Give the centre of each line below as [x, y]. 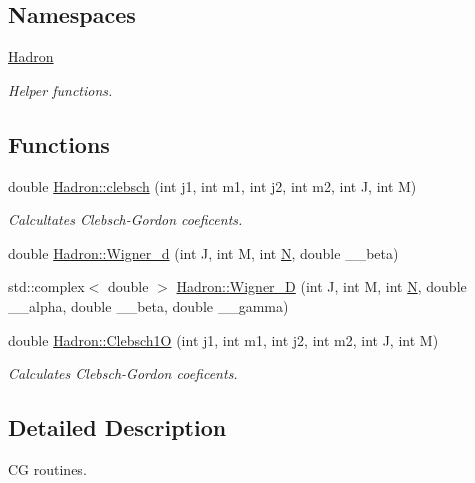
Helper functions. [60, 89]
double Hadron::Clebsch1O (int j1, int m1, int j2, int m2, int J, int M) [223, 339]
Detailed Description [117, 427]
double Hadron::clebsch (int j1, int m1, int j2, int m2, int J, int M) [212, 185]
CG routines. [47, 468]
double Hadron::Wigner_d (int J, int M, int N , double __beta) [203, 252]
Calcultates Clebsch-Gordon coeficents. [125, 219]
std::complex [46, 286]
